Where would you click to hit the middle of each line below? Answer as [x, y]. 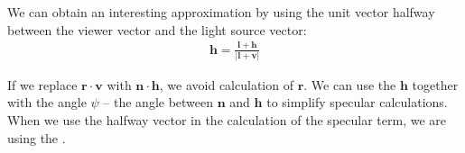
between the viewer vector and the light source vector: [157, 29]
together [435, 84]
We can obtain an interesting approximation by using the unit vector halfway [221, 12]
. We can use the [350, 84]
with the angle [47, 102]
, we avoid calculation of [226, 84]
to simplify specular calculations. [357, 102]
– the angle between [158, 102]
